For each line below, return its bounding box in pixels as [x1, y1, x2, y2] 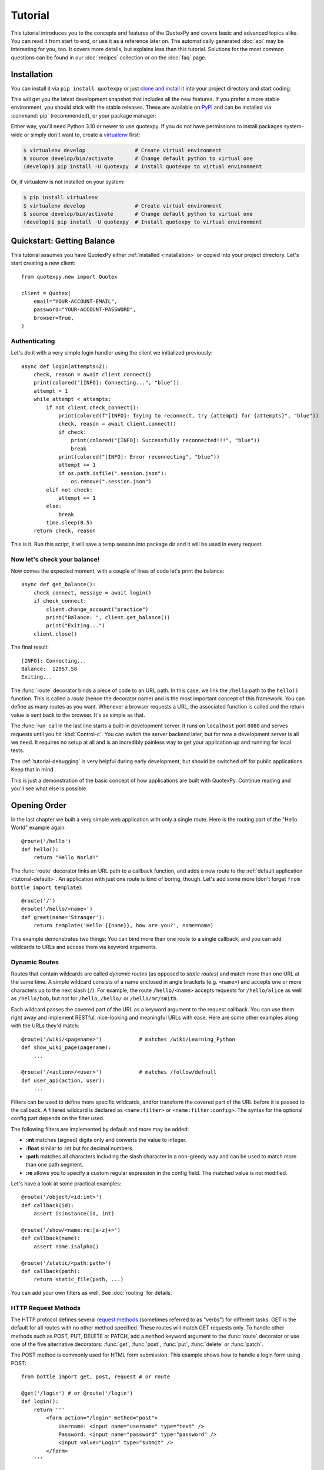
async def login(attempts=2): [21, 363, 109, 370]
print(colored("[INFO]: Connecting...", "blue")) [33, 379, 179, 386]
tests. [11, 747, 25, 754]
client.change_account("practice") [46, 606, 149, 613]
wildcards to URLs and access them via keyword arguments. [11, 943, 158, 950]
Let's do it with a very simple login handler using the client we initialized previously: [11, 349, 213, 356]
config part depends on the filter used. [11, 1115, 105, 1122]
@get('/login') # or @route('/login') [21, 1390, 133, 1396]
